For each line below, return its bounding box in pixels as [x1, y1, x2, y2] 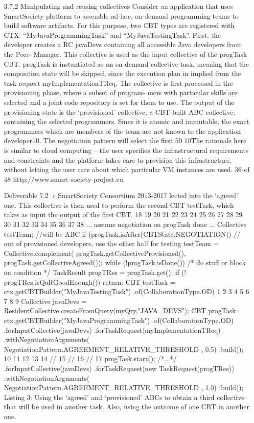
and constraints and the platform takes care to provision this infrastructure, [4, 154, 231, 165]
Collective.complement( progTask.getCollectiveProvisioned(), [4, 248, 186, 258]
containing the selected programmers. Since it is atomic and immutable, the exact [4, 116, 249, 126]
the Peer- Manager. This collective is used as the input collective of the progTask [4, 49, 247, 59]
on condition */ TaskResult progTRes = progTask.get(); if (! [4, 267, 186, 277]
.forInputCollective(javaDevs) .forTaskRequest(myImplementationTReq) [4, 324, 221, 335]
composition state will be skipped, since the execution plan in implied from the [4, 68, 241, 78]
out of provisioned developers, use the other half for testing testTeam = [4, 238, 219, 249]
